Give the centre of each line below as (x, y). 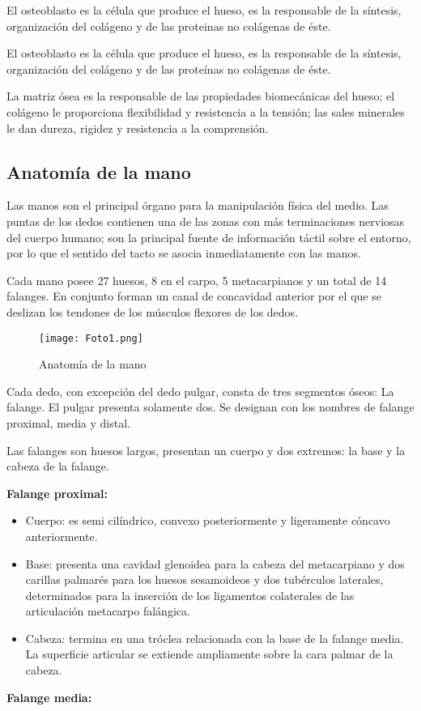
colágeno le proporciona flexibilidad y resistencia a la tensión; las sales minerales (206, 111)
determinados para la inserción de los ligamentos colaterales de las (190, 595)
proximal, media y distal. (68, 422)
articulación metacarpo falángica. (108, 611)
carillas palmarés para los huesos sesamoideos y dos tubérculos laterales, (204, 579)
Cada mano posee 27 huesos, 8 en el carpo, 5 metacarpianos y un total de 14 (197, 280)
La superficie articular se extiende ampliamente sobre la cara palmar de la (209, 654)
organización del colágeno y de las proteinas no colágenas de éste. (169, 26)
